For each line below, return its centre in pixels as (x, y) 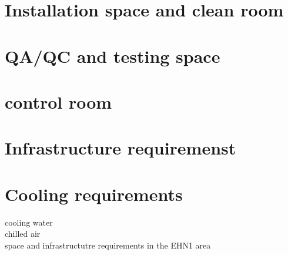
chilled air (23, 234)
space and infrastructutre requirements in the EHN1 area (108, 245)
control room (58, 101)
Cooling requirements (94, 194)
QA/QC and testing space (113, 56)
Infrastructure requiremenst (120, 148)
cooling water (29, 222)
